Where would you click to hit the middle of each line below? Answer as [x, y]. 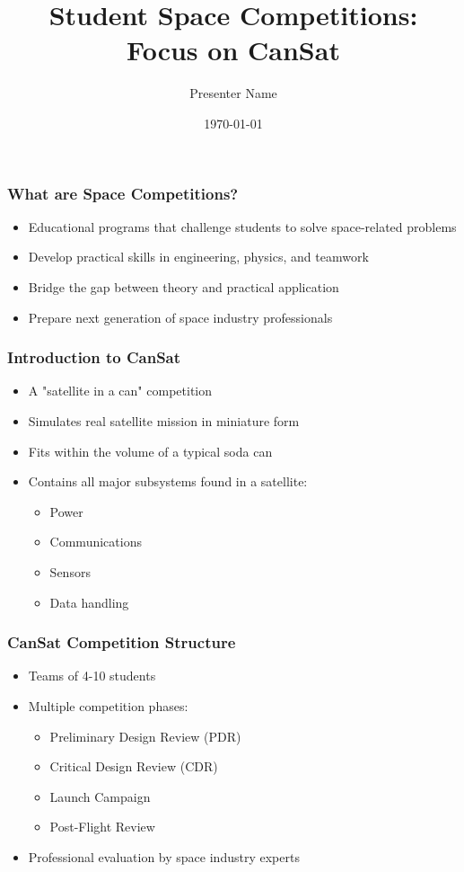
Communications [96, 542]
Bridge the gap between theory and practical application [184, 286]
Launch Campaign [100, 796]
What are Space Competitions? [123, 193]
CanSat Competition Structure [122, 642]
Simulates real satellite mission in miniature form [164, 420]
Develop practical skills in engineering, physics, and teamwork [198, 257]
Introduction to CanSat [94, 357]
